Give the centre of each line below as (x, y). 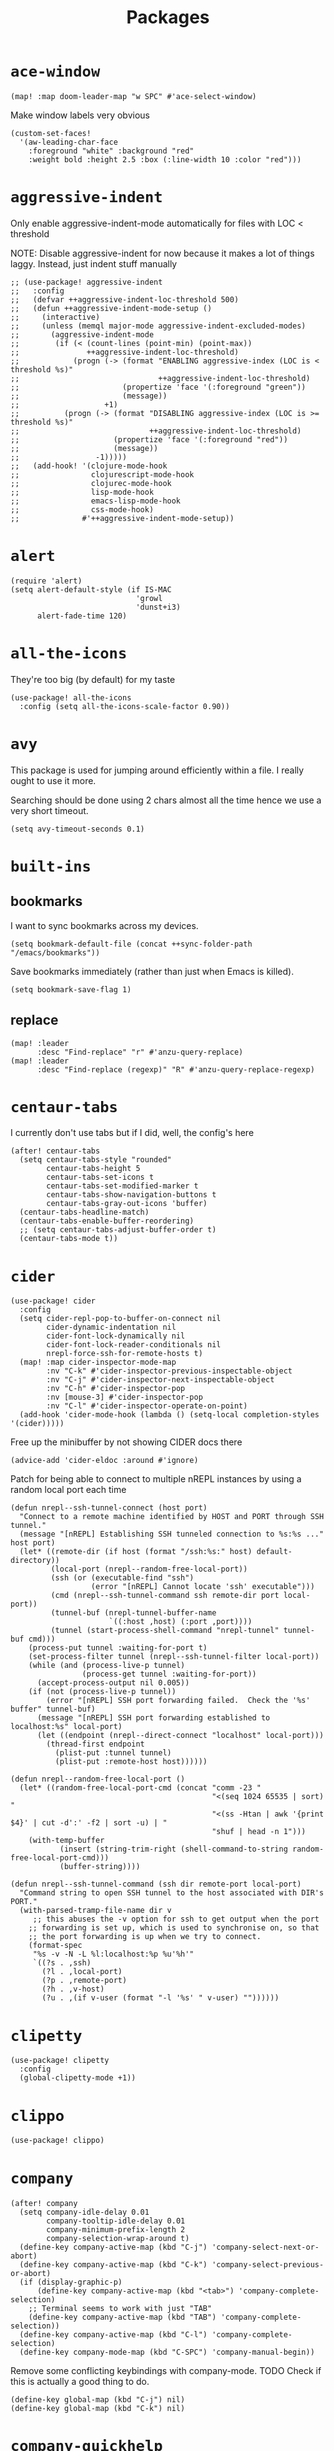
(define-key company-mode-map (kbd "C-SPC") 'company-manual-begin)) (167, 2352)
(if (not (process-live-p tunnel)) (102, 1692)
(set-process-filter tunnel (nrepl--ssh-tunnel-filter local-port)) (174, 1657)
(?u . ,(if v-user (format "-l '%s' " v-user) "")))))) (160, 1998)
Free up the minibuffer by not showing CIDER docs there (126, 1442)
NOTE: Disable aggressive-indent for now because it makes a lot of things (162, 253)
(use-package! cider (53, 1301)
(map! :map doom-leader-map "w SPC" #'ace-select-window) (133, 96)
